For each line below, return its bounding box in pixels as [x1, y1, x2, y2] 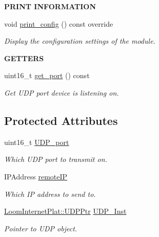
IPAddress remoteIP [4, 171, 68, 181]
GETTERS [4, 52, 44, 63]
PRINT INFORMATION [4, 1, 96, 11]
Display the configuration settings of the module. [4, 35, 155, 46]
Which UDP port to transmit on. [4, 154, 107, 165]
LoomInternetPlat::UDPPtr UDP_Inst [4, 206, 127, 216]
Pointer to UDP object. [4, 223, 77, 233]
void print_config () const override [4, 18, 113, 29]
